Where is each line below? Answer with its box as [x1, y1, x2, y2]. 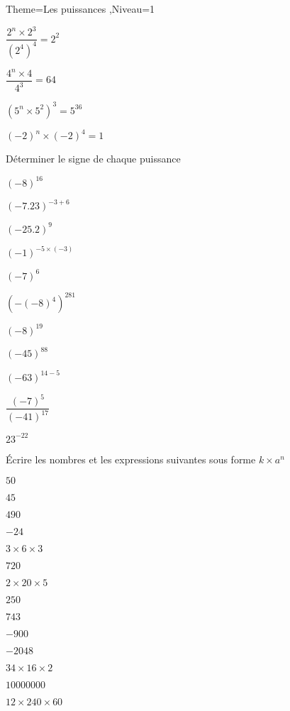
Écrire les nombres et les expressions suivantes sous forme [6, 451, 256, 466]
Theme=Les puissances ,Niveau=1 [6, 1, 155, 16]
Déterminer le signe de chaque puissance [6, 151, 181, 166]
